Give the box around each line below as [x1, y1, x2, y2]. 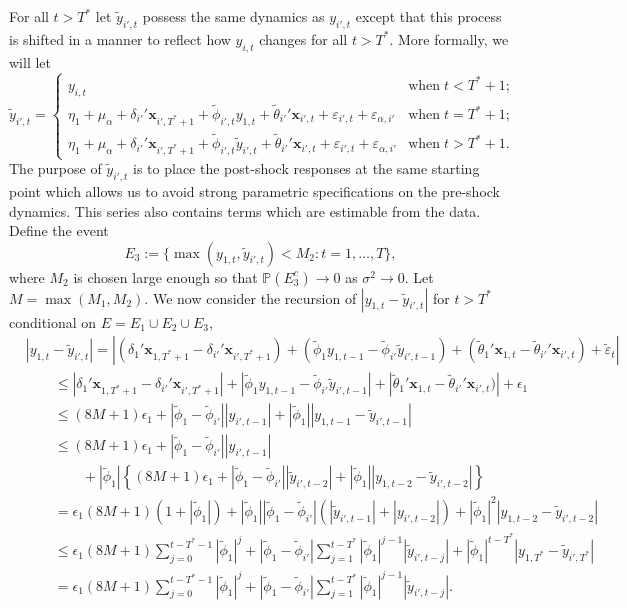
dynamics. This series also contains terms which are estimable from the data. [9, 200, 481, 221]
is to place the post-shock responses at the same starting [133, 158, 480, 179]
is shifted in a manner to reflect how [9, 28, 231, 49]
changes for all [259, 28, 348, 49]
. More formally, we [389, 28, 509, 49]
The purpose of [9, 158, 102, 179]
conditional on [9, 311, 97, 332]
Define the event [9, 220, 109, 241]
